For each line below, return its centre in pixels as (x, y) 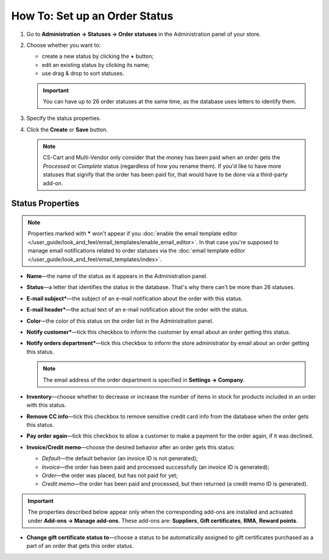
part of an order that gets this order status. (80, 546)
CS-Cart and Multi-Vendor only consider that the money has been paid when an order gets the (161, 158)
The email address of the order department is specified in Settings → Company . (144, 380)
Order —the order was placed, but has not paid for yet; (110, 475)
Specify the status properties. (64, 118)
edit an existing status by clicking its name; (96, 65)
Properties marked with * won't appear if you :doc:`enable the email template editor (133, 234)
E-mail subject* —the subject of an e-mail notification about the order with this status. (135, 298)
